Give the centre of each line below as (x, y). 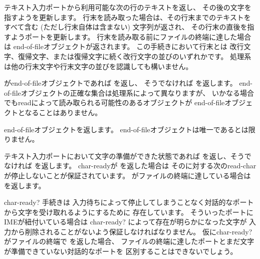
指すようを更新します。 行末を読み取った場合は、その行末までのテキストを (127, 17)
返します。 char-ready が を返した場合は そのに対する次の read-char (149, 166)
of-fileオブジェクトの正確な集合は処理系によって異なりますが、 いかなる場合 (129, 92)
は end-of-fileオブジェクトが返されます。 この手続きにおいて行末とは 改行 (124, 46)
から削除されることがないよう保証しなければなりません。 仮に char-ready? (132, 231)
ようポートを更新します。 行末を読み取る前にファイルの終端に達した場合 (131, 36)
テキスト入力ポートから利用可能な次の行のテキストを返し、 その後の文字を (128, 7)
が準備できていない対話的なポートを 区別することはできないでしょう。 (121, 251)
